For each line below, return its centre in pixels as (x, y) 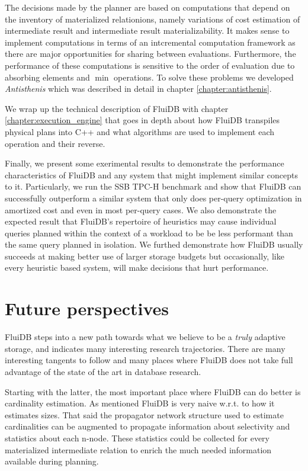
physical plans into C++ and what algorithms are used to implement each (139, 131)
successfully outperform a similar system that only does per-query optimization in (153, 198)
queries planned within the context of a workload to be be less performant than (149, 233)
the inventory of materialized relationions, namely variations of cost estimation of (153, 19)
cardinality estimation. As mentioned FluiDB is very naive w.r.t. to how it (140, 403)
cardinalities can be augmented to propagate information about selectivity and (147, 426)
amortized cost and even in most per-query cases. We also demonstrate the (141, 209)
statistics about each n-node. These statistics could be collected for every (137, 438)
